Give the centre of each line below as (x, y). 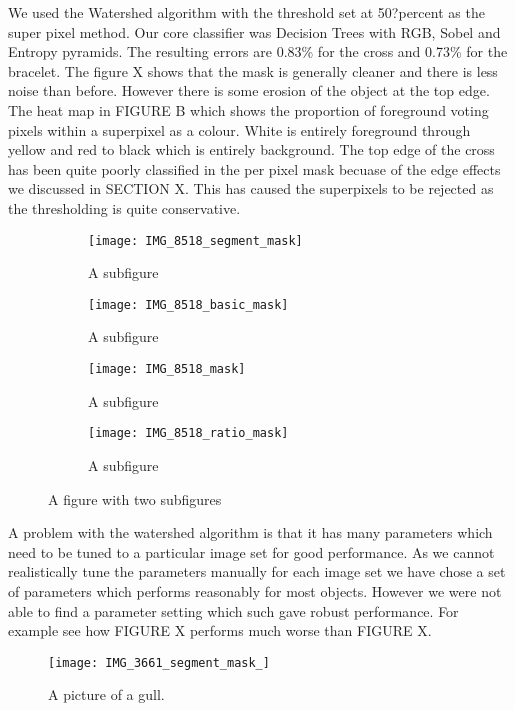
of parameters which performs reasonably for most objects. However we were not (255, 590)
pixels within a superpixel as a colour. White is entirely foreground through (239, 129)
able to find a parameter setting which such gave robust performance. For (233, 610)
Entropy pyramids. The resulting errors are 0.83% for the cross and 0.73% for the (258, 51)
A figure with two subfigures (135, 498)
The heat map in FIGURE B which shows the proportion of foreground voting (248, 109)
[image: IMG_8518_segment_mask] (195, 240)
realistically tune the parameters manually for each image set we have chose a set (257, 571)
